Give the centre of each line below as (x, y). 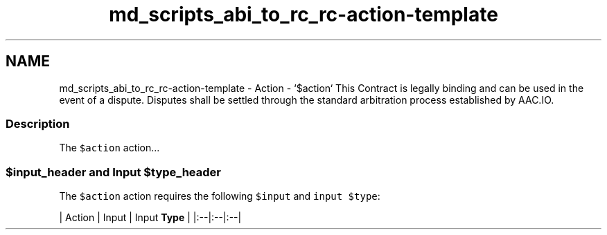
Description (38, 123)
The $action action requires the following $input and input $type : (220, 196)
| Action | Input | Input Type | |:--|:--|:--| (150, 218)
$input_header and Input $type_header (113, 172)
